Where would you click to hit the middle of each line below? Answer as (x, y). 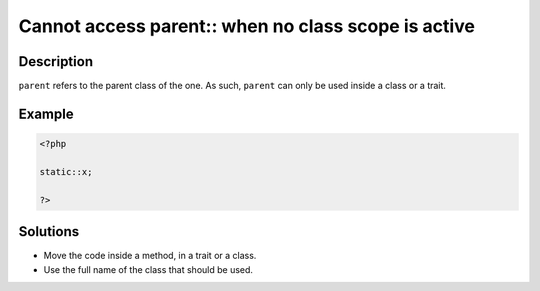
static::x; (66, 171)
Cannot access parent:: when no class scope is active (246, 26)
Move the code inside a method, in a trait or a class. (150, 256)
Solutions (49, 231)
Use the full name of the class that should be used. (148, 269)
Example (46, 113)
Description (56, 61)
